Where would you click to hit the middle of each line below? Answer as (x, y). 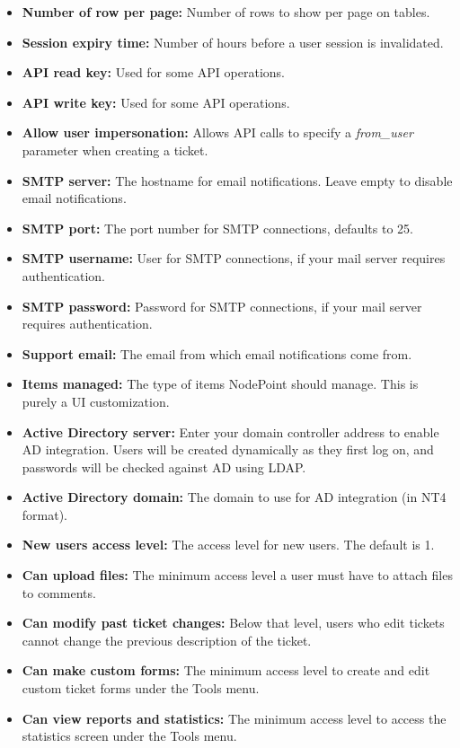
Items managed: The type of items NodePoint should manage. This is (220, 384)
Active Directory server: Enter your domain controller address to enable (230, 431)
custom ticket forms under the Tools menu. (141, 688)
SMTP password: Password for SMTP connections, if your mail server (222, 306)
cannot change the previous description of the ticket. (167, 640)
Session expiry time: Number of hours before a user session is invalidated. (233, 42)
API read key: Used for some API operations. (153, 72)
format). (45, 514)
